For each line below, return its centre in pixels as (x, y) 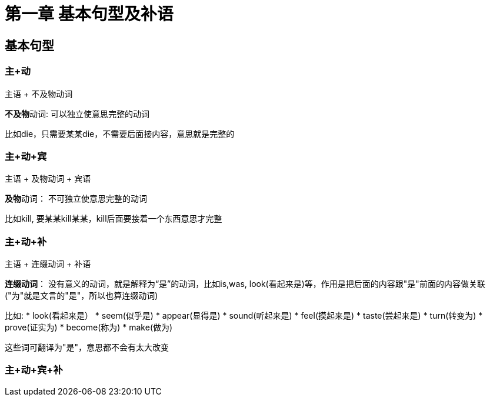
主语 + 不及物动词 (39, 93)
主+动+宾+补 (34, 370)
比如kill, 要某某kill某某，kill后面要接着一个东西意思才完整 (114, 219)
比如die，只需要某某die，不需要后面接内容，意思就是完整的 (120, 133)
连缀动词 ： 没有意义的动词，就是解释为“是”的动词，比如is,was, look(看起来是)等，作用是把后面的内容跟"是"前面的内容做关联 (245, 284)
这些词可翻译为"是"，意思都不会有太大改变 (87, 347)
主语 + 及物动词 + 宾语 (48, 179)
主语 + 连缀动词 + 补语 (48, 264)
